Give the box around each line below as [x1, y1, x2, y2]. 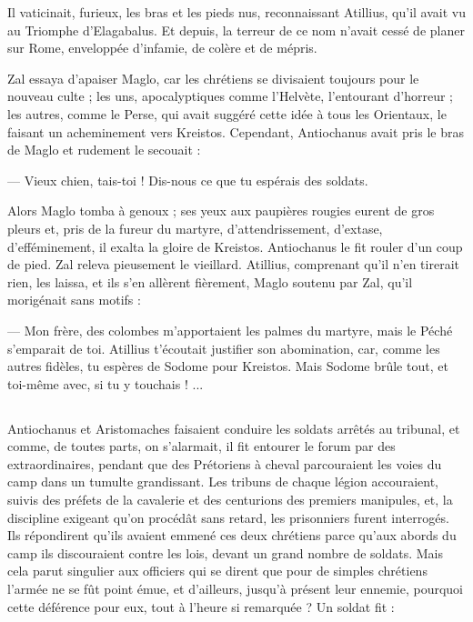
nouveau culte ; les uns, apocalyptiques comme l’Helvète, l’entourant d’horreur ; [7, 86, 454, 105]
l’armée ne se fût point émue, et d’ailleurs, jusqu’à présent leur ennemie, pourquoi [7, 579, 464, 598]
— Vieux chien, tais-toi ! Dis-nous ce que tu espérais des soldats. [7, 170, 368, 189]
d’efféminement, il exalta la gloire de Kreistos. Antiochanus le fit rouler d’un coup [7, 236, 463, 256]
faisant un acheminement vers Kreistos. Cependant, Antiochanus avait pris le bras [7, 122, 464, 141]
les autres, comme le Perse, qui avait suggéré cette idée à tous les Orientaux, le [7, 104, 447, 123]
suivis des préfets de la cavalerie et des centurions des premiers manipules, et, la [7, 490, 453, 509]
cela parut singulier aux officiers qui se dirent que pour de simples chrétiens [7, 561, 428, 580]
